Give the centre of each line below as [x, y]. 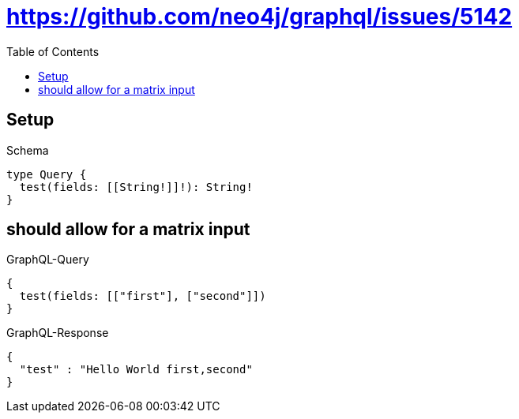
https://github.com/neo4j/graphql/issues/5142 [259, 17]
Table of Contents [53, 51]
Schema [28, 150]
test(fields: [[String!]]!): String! [136, 187]
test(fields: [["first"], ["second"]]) [143, 296]
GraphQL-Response [58, 333]
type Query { [47, 174]
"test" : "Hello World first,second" [136, 370]
